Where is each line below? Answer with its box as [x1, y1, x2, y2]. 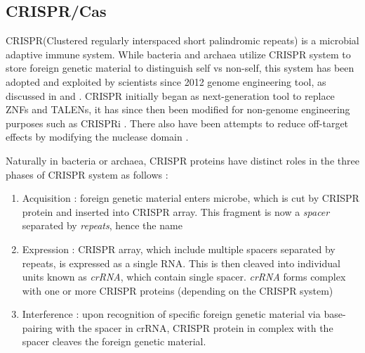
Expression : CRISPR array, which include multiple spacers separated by [22, 241, 336, 256]
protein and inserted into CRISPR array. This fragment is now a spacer [22, 204, 330, 219]
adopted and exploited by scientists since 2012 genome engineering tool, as [6, 74, 326, 89]
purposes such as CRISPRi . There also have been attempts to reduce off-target [6, 115, 349, 130]
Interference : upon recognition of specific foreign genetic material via [22, 307, 321, 321]
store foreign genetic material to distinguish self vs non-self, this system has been [6, 60, 354, 75]
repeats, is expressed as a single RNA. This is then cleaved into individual [22, 255, 340, 270]
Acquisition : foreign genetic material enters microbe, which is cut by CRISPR [22, 191, 359, 205]
